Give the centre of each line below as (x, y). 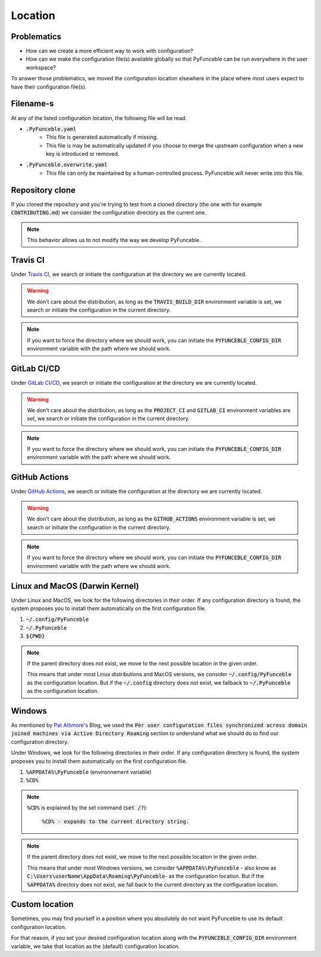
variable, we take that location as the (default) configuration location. (95, 946)
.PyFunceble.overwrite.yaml (67, 165)
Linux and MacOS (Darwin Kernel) (75, 586)
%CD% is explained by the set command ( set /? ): (87, 808)
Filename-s (32, 104)
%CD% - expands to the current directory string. (116, 821)
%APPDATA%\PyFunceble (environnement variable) (89, 772)
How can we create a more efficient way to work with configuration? (109, 51)
